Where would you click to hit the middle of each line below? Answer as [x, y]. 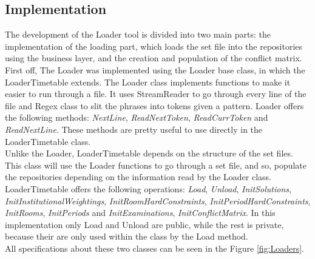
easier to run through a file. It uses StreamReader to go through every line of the [156, 94]
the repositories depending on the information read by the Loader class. [138, 177]
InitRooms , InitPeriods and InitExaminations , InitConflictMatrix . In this [140, 213]
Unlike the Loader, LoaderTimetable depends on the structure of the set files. [149, 153]
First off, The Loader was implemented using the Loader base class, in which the [155, 69]
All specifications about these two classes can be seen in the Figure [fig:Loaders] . [154, 248]
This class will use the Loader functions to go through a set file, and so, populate [156, 165]
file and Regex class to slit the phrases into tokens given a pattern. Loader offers [154, 105]
